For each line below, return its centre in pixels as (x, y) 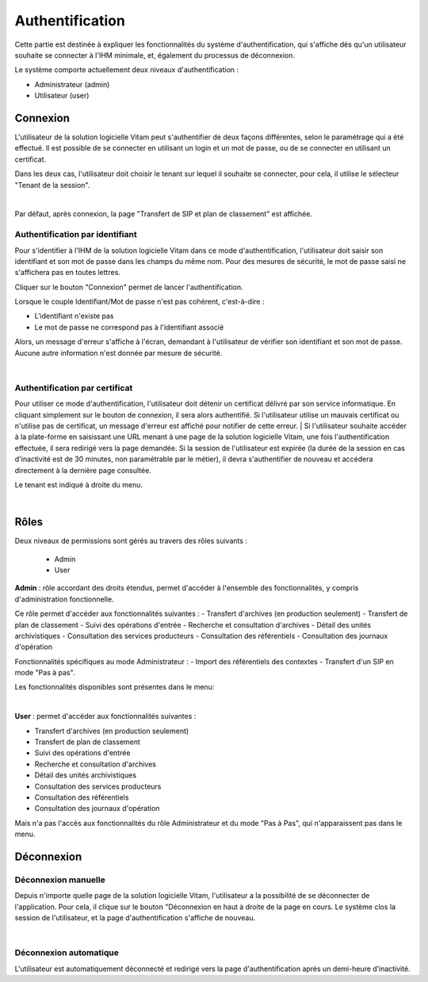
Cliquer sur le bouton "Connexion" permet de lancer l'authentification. (129, 287)
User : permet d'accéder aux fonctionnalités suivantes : (105, 716)
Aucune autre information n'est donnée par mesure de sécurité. (118, 353)
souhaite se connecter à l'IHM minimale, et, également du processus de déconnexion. (155, 55)
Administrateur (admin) (72, 84)
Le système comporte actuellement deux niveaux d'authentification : (127, 70)
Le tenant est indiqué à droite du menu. (78, 484)
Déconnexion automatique (67, 953)
